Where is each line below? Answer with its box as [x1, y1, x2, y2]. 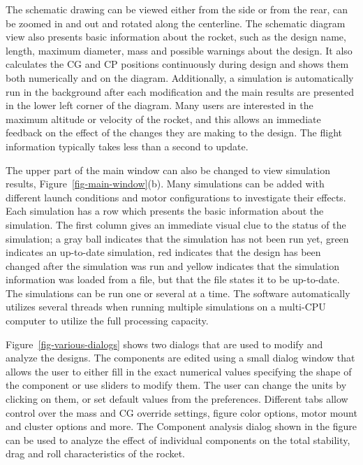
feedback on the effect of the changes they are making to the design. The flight [6, 125, 342, 140]
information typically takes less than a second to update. [6, 138, 249, 153]
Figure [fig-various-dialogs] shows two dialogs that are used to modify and [6, 336, 323, 351]
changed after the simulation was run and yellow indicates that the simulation [6, 258, 339, 273]
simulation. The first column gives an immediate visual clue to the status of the [6, 217, 346, 231]
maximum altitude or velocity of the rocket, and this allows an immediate [6, 111, 321, 126]
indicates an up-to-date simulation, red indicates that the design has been [6, 245, 321, 259]
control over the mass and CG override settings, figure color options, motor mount [6, 405, 357, 420]
